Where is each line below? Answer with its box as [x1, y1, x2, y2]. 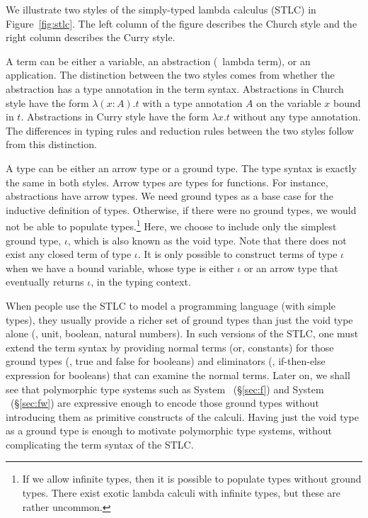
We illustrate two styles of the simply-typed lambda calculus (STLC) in [6, 2, 316, 16]
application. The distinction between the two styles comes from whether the [6, 67, 335, 82]
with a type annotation [142, 95, 243, 110]
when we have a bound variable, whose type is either [6, 260, 234, 275]
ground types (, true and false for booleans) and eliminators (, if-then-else [6, 354, 326, 368]
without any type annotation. [233, 109, 361, 124]
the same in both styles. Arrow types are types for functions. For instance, [6, 174, 328, 189]
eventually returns [6, 274, 84, 289]
